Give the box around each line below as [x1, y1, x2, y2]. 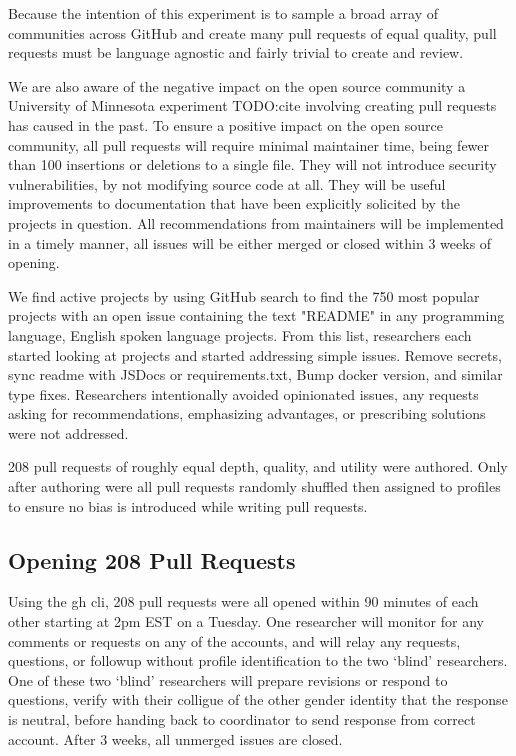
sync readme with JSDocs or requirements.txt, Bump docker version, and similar [8, 364, 503, 385]
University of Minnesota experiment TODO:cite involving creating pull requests [8, 95, 497, 116]
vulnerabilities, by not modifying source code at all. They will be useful [8, 173, 446, 194]
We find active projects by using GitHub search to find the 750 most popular [8, 285, 480, 306]
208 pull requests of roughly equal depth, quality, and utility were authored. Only [8, 456, 508, 477]
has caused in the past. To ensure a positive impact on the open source [8, 114, 443, 135]
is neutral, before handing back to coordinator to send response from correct [8, 709, 476, 730]
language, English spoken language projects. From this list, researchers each [8, 324, 472, 345]
